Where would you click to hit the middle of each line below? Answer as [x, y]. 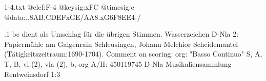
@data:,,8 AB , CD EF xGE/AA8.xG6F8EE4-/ [73, 17]
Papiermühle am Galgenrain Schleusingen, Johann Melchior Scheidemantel [121, 44]
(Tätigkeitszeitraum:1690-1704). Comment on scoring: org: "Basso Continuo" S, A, [133, 54]
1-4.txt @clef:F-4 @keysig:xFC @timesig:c [69, 7]
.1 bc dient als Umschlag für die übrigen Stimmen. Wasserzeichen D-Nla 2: [121, 34]
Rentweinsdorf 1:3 [32, 74]
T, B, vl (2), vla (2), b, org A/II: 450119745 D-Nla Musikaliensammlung [118, 63]
